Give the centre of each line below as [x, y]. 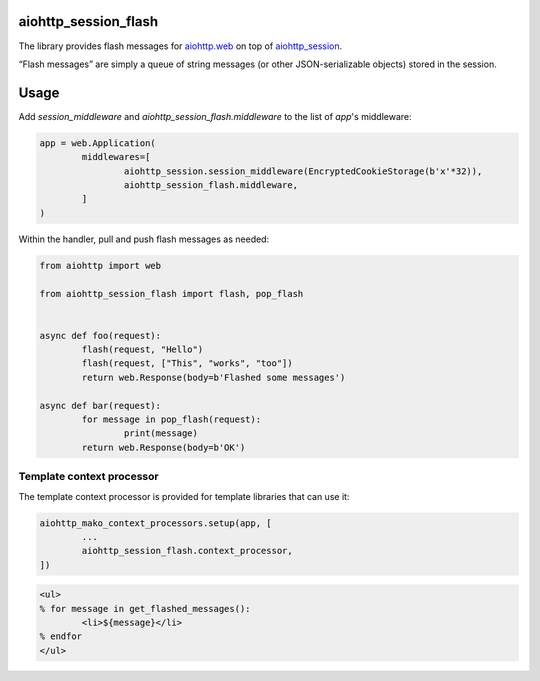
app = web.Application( [98, 143]
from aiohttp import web [100, 265]
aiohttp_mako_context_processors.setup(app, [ [155, 523]
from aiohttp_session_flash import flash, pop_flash [171, 293]
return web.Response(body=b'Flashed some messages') [213, 377]
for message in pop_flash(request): [171, 419]
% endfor [61, 636]
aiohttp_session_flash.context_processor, [187, 551]
